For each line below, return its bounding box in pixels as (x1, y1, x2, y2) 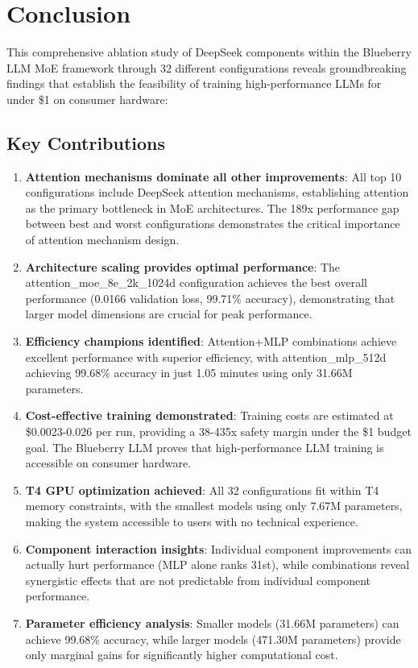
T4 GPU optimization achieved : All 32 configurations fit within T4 (25, 481, 379, 498)
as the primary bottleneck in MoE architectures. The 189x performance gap (25, 199, 399, 216)
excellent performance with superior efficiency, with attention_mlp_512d (25, 348, 387, 365)
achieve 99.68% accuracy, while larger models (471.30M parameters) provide (25, 630, 401, 647)
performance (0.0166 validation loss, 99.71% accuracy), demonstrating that (25, 289, 395, 306)
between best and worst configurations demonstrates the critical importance (25, 215, 400, 232)
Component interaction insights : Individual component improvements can (25, 540, 412, 557)
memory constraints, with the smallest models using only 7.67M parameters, (25, 497, 403, 514)
